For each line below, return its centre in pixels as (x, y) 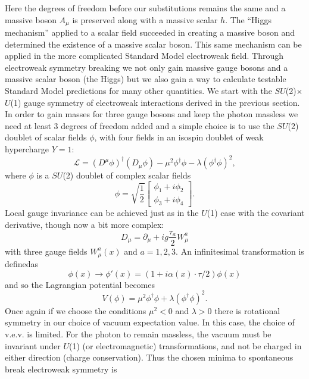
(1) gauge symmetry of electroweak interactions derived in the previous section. (155, 102)
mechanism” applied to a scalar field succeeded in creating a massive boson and (150, 32)
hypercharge (27, 148)
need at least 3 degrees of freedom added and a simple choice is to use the (140, 125)
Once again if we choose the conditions (76, 310)
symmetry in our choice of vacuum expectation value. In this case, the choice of (150, 322)
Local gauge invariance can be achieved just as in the (102, 213)
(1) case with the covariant (256, 213)
